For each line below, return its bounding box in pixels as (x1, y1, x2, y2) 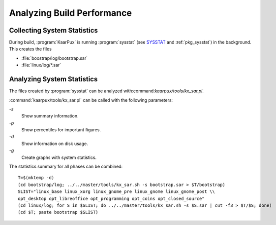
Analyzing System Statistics (9, 75, 98, 83)
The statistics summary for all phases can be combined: (9, 163, 123, 170)
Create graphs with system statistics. (21, 154, 97, 160)
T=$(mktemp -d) (18, 175, 55, 181)
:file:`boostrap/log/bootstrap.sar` (21, 55, 88, 61)
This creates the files (9, 46, 52, 52)
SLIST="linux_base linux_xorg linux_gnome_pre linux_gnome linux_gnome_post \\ (18, 189, 215, 194)
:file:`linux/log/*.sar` (21, 62, 61, 68)
